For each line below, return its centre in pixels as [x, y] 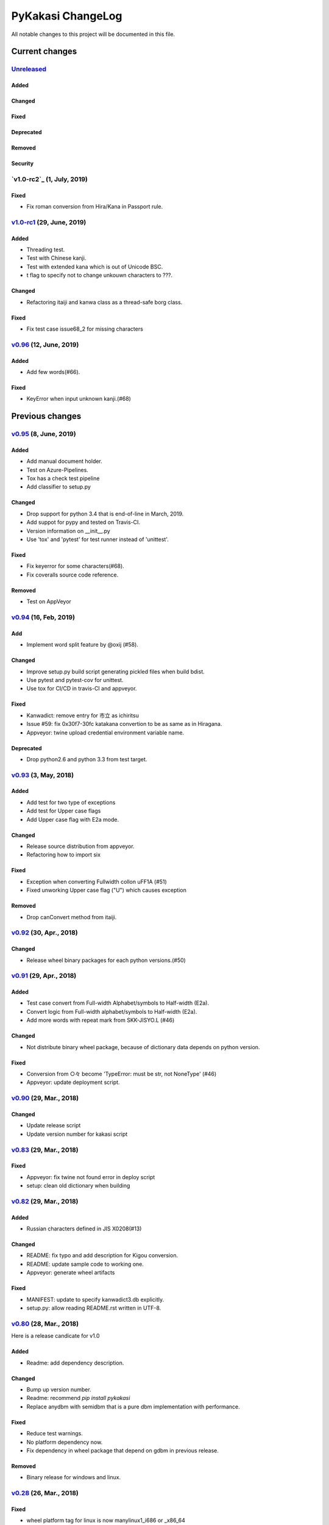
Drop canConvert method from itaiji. [72, 917]
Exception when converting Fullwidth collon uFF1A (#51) [97, 881]
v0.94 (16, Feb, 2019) [43, 617]
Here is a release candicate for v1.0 [55, 1336]
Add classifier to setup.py [59, 487]
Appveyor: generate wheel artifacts [71, 1272]
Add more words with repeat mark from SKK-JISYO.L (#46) [101, 1020]
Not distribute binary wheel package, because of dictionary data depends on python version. [143, 1047]
